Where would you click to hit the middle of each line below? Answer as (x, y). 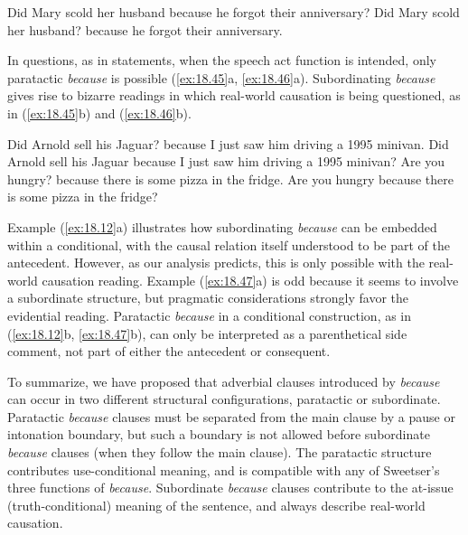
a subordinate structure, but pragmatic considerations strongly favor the (208, 298)
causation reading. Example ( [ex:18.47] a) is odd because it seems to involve (250, 280)
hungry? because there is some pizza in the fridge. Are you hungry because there (231, 178)
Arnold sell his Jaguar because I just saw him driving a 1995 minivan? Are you (226, 161)
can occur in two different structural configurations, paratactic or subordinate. (224, 399)
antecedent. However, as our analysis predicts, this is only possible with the (216, 263)
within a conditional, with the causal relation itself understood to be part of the (229, 244)
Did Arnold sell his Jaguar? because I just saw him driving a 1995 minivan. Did (228, 143)
